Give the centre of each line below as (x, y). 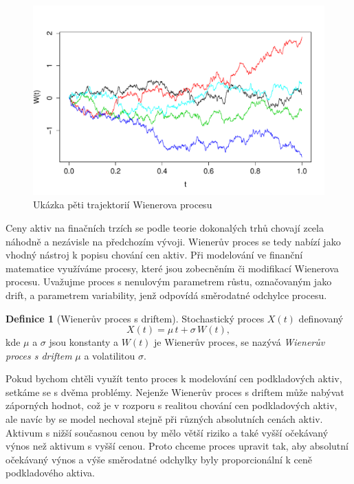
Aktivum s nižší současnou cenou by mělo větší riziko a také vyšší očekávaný (167, 432)
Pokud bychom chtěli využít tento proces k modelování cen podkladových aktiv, (174, 378)
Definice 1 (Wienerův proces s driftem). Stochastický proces (135, 318)
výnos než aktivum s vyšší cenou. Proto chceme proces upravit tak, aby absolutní (177, 446)
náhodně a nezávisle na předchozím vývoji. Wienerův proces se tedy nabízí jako (173, 241)
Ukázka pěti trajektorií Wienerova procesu (123, 205)
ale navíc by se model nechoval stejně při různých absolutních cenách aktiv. (164, 419)
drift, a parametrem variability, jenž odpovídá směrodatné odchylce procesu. (166, 295)
